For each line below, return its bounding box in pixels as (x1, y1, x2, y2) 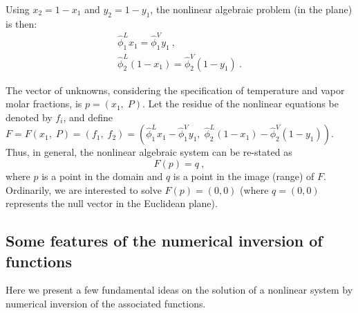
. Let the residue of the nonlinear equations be (142, 96, 339, 111)
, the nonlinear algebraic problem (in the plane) (150, 2, 352, 16)
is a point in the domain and (41, 169, 163, 184)
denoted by (6, 109, 53, 124)
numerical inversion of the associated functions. (6, 296, 206, 311)
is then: (6, 16, 37, 30)
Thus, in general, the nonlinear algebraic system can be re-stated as (6, 145, 292, 159)
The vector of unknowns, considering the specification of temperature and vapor (6, 82, 345, 97)
